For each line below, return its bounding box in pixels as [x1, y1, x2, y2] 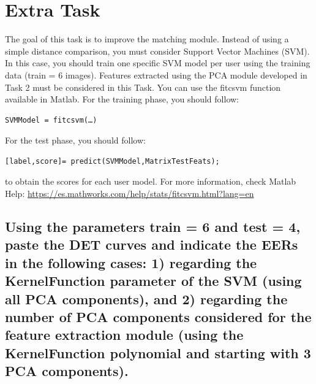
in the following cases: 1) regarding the [5, 253, 257, 272]
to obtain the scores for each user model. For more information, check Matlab [5, 175, 296, 188]
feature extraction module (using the [5, 325, 244, 344]
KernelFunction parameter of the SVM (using [5, 271, 302, 290]
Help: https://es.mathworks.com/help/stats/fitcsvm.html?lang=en [5, 187, 254, 200]
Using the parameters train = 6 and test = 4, [5, 217, 301, 236]
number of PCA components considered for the [5, 307, 312, 326]
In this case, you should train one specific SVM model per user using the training [5, 56, 310, 69]
